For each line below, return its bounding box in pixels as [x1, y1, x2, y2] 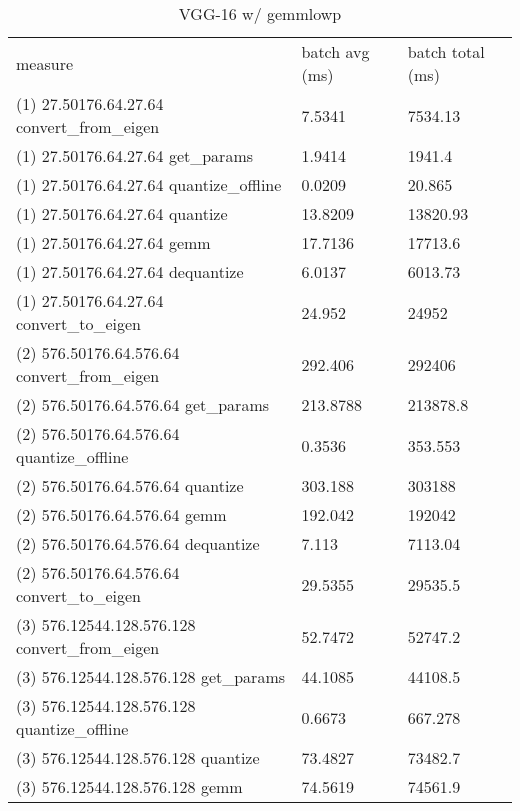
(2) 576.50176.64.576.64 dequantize [16, 532, 260, 555]
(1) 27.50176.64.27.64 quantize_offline [16, 173, 282, 196]
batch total [407, 40, 485, 63]
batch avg [301, 40, 370, 63]
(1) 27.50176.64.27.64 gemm [16, 231, 211, 254]
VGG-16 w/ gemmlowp [178, 2, 342, 25]
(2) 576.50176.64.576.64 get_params [16, 393, 270, 416]
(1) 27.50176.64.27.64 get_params [16, 144, 254, 167]
